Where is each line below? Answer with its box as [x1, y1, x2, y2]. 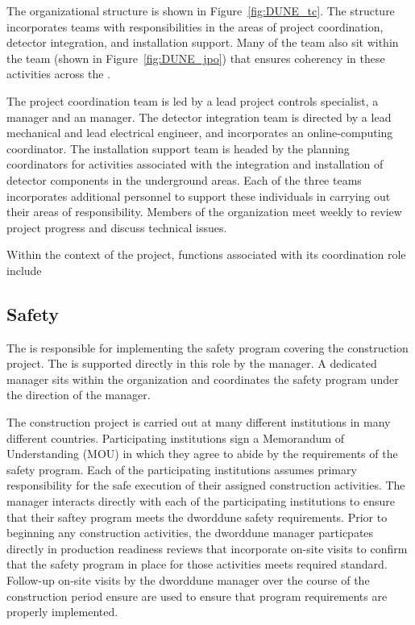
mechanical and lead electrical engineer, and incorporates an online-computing [6, 124, 393, 141]
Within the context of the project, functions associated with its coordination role [6, 246, 406, 263]
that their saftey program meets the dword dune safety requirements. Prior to [6, 508, 388, 525]
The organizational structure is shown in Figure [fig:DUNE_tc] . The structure [6, 2, 395, 19]
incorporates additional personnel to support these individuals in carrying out [6, 187, 391, 204]
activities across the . [6, 65, 110, 82]
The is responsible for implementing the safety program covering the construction [6, 339, 409, 356]
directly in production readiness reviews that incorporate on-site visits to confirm [6, 540, 408, 556]
